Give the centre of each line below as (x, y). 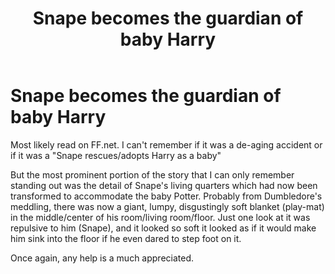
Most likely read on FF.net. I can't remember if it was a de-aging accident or (166, 144)
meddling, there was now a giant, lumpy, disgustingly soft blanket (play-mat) (167, 206)
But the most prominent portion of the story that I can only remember (152, 174)
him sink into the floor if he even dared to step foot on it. (126, 238)
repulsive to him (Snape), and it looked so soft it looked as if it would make (163, 228)
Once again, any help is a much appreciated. (102, 258)
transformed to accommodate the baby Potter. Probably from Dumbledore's (166, 196)
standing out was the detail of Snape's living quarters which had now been (164, 185)
